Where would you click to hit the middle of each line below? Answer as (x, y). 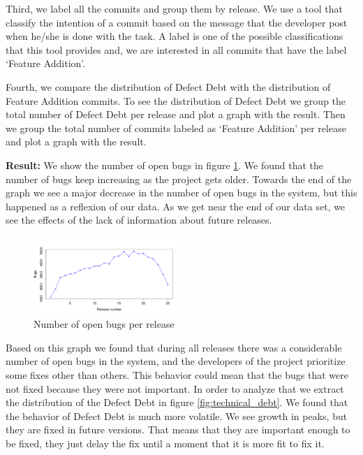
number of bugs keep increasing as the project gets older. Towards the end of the (179, 179)
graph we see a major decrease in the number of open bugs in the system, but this (181, 193)
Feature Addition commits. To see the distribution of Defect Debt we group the (176, 100)
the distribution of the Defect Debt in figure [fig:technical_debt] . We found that (177, 402)
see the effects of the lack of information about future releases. (139, 220)
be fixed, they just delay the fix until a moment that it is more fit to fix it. (165, 443)
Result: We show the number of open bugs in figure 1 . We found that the (165, 165)
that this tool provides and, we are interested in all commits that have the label (176, 49)
